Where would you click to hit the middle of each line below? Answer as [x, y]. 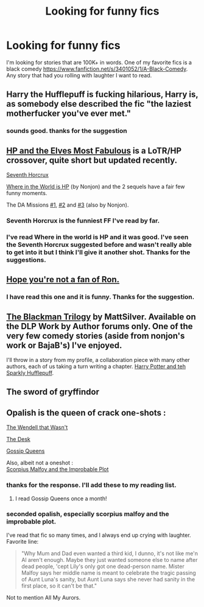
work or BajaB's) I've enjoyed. [64, 345]
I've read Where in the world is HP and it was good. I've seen [97, 237]
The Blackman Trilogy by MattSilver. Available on [101, 317]
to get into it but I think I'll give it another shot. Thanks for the [98, 252]
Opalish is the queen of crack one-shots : [86, 413]
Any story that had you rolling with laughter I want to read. [79, 75]
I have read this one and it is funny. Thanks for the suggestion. [100, 297]
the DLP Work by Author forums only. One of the [100, 326]
